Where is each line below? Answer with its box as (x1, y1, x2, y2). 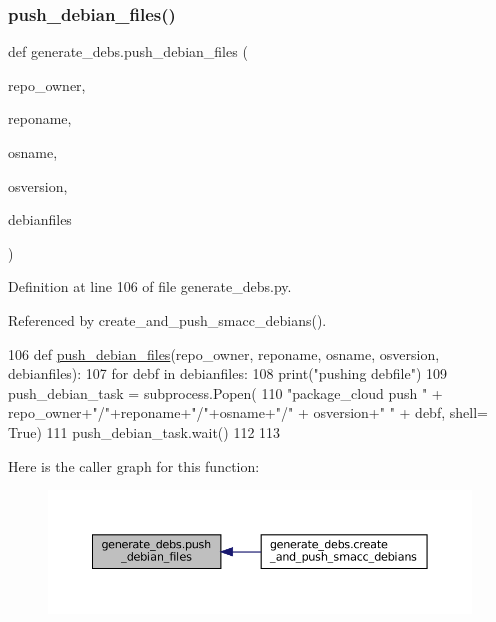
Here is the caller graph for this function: (8, 455, 260, 476)
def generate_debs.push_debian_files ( (8, 41, 248, 62)
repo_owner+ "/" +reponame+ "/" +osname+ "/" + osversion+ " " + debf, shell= (8, 402, 488, 423)
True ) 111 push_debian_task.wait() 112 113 (8, 421, 281, 442)
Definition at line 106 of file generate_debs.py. (8, 276, 292, 297)
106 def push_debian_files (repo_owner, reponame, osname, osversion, (8, 343, 440, 364)
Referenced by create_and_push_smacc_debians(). (8, 309, 327, 330)
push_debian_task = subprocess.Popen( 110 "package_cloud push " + (8, 382, 443, 403)
